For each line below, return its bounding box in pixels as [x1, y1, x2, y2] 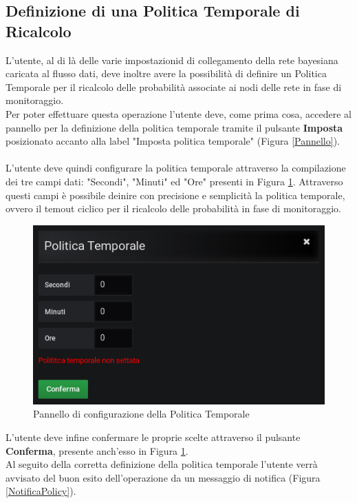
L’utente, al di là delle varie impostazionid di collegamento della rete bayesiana [6, 52, 338, 67]
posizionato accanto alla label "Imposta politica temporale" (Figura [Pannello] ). [6, 134, 340, 148]
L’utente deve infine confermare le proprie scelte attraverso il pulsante [6, 429, 301, 444]
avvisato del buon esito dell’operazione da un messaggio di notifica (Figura [6, 470, 321, 484]
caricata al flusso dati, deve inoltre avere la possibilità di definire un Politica [6, 66, 327, 81]
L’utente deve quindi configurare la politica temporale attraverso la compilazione [6, 161, 346, 175]
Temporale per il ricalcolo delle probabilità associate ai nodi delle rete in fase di [6, 79, 342, 94]
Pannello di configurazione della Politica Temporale [33, 407, 250, 421]
